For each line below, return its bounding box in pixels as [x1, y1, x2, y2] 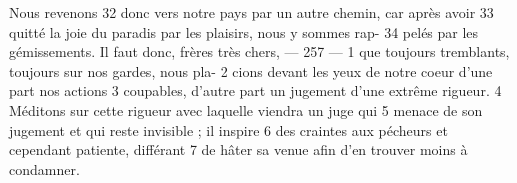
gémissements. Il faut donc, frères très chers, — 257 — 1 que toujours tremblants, [9, 41, 510, 62]
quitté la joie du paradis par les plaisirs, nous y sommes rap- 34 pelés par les [9, 21, 479, 42]
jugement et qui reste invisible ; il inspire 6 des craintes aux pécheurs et [9, 119, 448, 140]
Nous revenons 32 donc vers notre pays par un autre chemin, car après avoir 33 [9, 2, 494, 22]
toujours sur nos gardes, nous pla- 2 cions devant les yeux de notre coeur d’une [9, 60, 493, 81]
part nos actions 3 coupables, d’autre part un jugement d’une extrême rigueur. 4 [9, 80, 502, 101]
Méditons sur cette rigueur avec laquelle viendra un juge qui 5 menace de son [9, 99, 483, 120]
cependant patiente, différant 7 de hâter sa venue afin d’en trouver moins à [9, 139, 468, 160]
